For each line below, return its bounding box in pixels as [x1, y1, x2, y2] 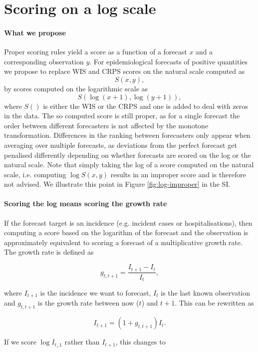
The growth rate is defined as [4, 247, 94, 257]
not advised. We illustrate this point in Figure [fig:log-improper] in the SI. [4, 179, 231, 189]
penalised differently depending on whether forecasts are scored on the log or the [4, 149, 251, 160]
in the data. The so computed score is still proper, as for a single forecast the [4, 110, 240, 121]
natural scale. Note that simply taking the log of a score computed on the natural [4, 159, 254, 170]
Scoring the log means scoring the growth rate [4, 198, 167, 209]
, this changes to [115, 337, 166, 347]
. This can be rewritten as [175, 298, 254, 308]
